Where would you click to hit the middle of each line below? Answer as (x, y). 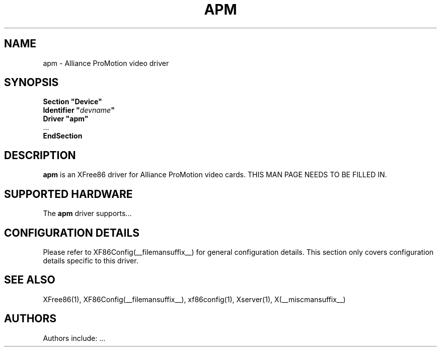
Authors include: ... (74, 338)
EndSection (63, 136)
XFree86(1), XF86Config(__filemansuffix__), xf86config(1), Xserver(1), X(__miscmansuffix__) (194, 299)
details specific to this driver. (91, 260)
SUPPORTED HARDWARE (68, 194)
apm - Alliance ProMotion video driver (106, 63)
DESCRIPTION (40, 155)
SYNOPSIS (31, 83)
